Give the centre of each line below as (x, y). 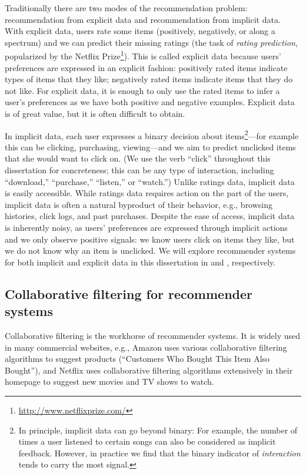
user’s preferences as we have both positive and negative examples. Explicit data (150, 102)
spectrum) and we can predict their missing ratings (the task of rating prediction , (151, 42)
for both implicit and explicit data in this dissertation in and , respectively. (140, 262)
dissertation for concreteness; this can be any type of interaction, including (139, 170)
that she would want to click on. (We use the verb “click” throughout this (138, 158)
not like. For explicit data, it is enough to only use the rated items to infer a (142, 90)
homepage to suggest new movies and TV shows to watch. (109, 381)
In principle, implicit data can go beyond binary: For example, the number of (158, 430)
